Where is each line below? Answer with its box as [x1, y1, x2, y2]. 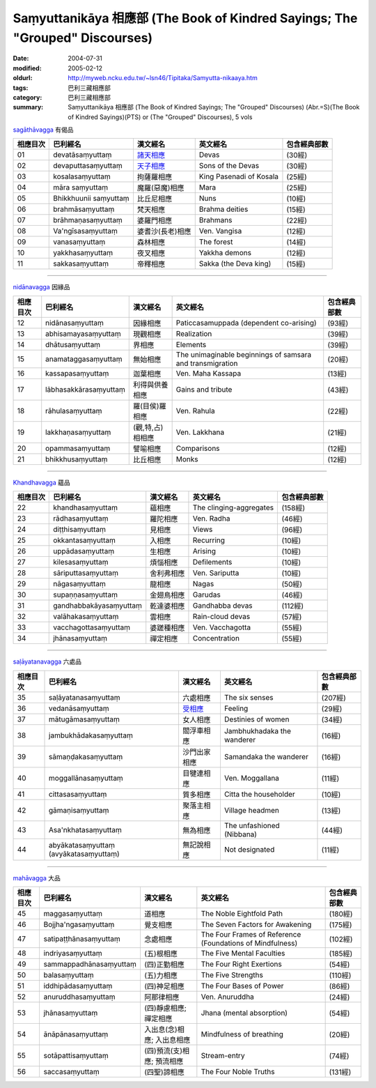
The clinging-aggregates [192, 503, 274, 512]
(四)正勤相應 [143, 960, 185, 970]
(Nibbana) [224, 829, 258, 839]
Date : [13, 54, 29, 63]
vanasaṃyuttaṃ [53, 237, 106, 247]
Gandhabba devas [192, 601, 253, 611]
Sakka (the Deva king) [198, 259, 272, 268]
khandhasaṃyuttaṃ [53, 503, 118, 512]
